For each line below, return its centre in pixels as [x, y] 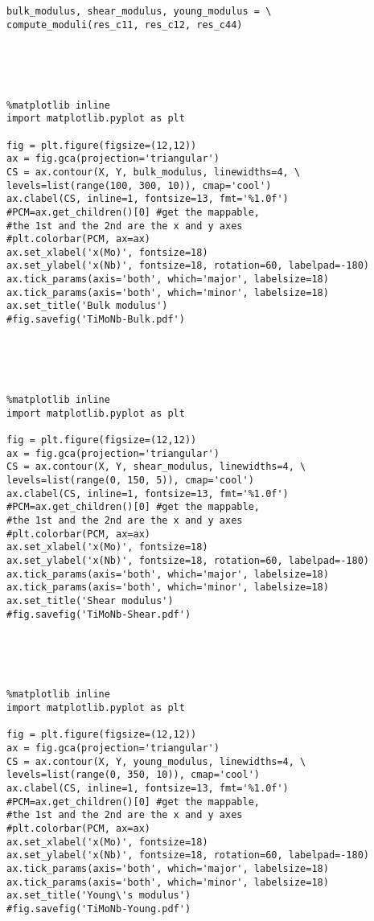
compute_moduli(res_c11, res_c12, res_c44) [125, 25]
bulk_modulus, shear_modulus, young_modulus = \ [139, 11]
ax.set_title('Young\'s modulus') [99, 896]
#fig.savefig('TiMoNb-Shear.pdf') [99, 614]
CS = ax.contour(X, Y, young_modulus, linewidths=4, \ [156, 761]
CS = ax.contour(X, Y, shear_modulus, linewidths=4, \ [156, 467]
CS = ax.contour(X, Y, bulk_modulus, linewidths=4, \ [154, 172]
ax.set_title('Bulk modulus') [87, 306]
